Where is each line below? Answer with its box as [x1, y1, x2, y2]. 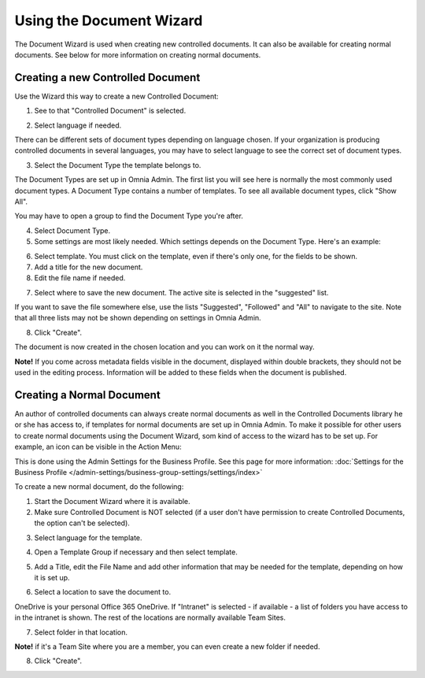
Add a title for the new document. [34, 262, 143, 272]
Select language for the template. [34, 532, 142, 543]
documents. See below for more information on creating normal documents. [14, 50, 261, 59]
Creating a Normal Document [14, 388, 161, 402]
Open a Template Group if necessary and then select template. [34, 547, 238, 557]
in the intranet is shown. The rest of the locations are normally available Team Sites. [14, 613, 286, 622]
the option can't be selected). [34, 518, 130, 528]
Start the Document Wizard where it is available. [34, 496, 190, 506]
